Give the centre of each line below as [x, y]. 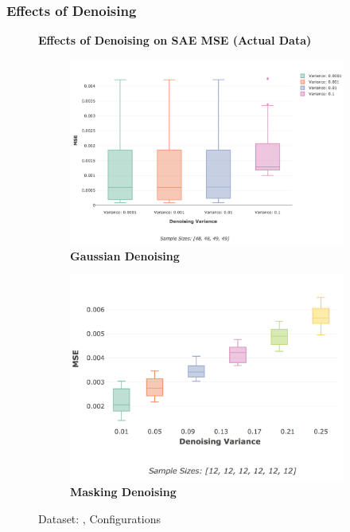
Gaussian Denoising [125, 255]
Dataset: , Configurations [100, 518]
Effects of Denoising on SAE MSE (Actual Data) [175, 40]
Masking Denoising [123, 492]
